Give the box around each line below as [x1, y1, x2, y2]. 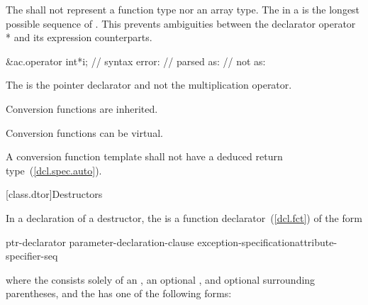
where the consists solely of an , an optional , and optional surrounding [6, 272, 316, 287]
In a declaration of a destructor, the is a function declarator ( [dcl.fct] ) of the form [6, 210, 362, 225]
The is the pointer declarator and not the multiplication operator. [6, 77, 292, 92]
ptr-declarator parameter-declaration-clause [6, 234, 194, 249]
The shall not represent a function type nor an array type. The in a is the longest [6, 2, 360, 16]
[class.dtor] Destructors [6, 187, 103, 201]
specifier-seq [6, 248, 58, 263]
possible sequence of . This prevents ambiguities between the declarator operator [6, 16, 356, 30]
